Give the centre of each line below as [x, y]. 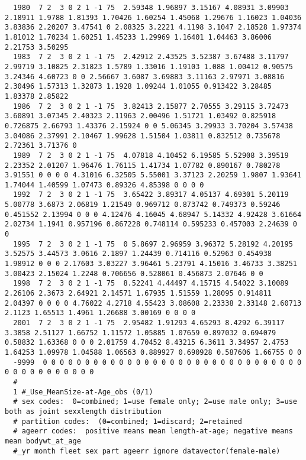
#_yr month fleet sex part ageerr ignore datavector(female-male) [147, 451]
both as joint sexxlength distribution [83, 411]
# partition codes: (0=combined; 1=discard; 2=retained [128, 421]
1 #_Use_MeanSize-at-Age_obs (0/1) [83, 392]
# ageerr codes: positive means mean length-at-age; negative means [153, 431]
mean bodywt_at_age [43, 441]
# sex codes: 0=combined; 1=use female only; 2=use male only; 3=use [155, 402]
